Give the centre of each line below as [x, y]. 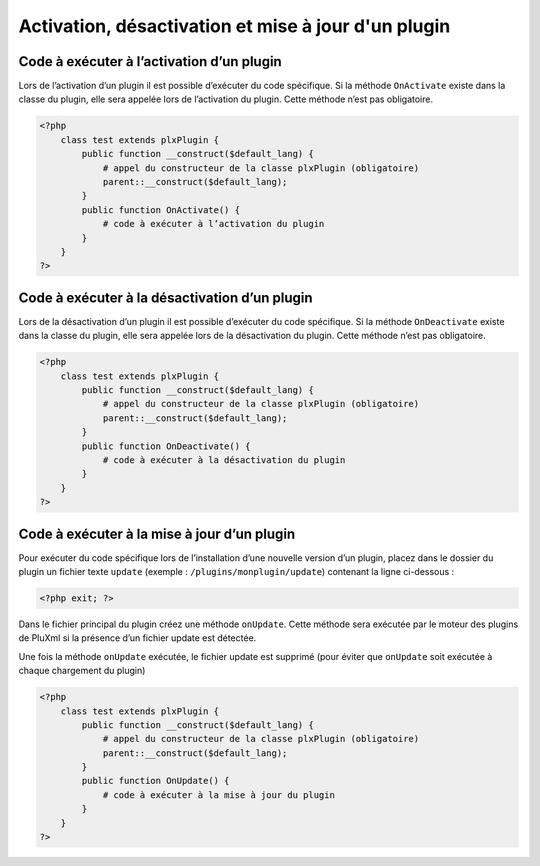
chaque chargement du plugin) [82, 671]
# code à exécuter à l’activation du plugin [213, 224]
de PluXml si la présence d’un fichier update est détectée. [137, 638]
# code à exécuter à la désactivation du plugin [224, 459]
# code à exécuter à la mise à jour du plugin [218, 794]
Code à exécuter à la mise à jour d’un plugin [157, 533]
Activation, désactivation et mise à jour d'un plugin [234, 26]
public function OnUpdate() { [155, 781]
